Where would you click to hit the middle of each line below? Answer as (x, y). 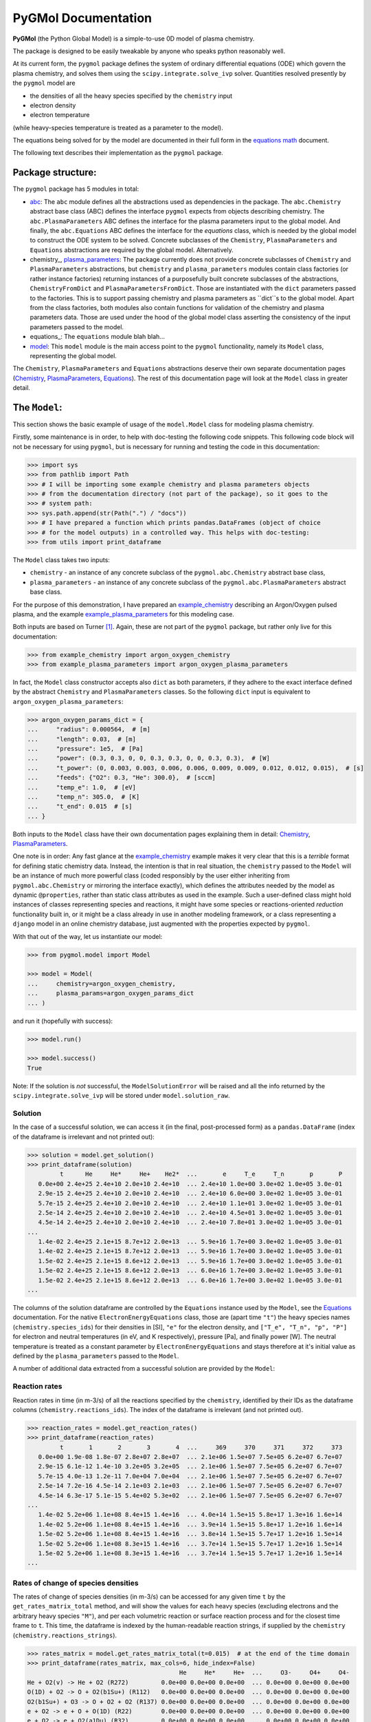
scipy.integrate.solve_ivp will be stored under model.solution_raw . (121, 1096)
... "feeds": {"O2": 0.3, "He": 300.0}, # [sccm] (121, 778)
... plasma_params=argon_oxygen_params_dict (111, 993)
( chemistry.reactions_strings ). (65, 1635)
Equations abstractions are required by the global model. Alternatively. (132, 250)
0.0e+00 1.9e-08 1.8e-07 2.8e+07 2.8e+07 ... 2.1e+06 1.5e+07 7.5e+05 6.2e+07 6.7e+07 (190, 1457)
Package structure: (55, 173)
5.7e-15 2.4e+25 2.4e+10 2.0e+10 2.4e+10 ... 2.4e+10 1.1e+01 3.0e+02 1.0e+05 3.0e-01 (190, 1203)
